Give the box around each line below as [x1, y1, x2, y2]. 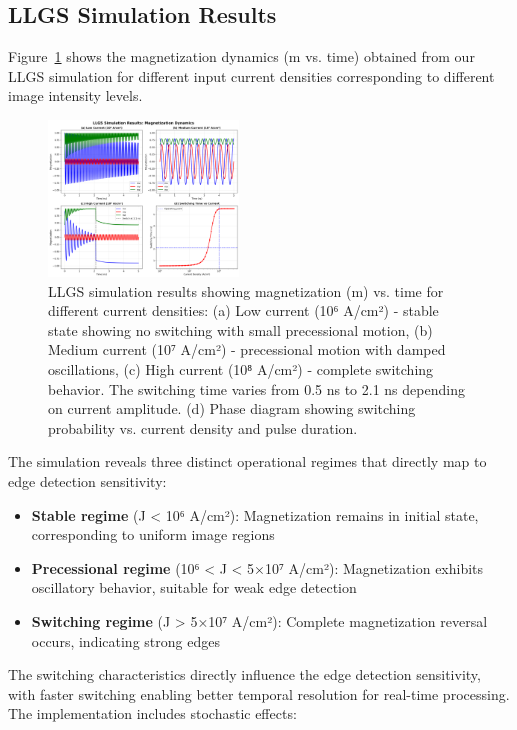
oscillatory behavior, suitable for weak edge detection [31, 577, 357, 598]
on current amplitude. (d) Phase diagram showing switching [48, 398, 416, 419]
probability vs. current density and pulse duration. [48, 417, 358, 438]
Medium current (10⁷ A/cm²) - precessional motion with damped [48, 339, 446, 360]
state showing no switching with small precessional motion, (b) [48, 319, 433, 340]
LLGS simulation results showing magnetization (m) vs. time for [48, 280, 444, 301]
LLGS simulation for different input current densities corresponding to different [8, 65, 495, 86]
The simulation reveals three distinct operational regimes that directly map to [8, 451, 487, 472]
